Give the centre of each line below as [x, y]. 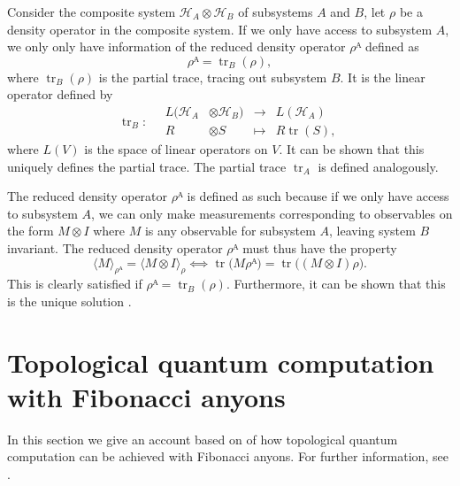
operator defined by [60, 94]
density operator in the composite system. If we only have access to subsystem [220, 29]
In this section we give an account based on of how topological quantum [203, 439]
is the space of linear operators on [176, 149]
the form [31, 231]
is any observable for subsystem [230, 231]
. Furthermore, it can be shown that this [336, 284]
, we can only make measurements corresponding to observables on [272, 213]
